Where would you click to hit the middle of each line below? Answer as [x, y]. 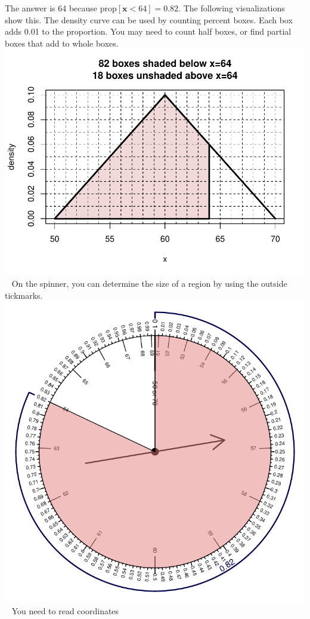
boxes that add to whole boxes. [62, 43]
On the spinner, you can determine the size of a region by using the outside [149, 283]
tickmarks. [24, 295]
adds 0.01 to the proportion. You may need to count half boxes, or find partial [148, 31]
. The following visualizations [232, 8]
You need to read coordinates [65, 610]
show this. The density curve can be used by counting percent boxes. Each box [149, 19]
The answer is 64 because [51, 8]
